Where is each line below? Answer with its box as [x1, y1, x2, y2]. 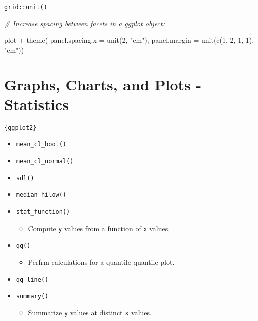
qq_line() [16, 276, 49, 283]
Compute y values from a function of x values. [28, 223, 170, 233]
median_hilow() [16, 191, 67, 199]
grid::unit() [4, 4, 47, 11]
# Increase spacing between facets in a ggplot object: [4, 18, 165, 28]
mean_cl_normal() [16, 158, 74, 165]
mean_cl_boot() [16, 141, 67, 148]
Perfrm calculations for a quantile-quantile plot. [28, 257, 175, 267]
